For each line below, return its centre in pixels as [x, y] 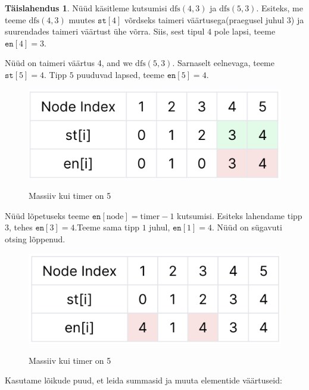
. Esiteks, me [280, 8]
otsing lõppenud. [35, 239]
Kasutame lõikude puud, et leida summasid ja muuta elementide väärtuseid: [143, 380]
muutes [82, 19]
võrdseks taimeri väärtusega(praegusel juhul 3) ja [214, 19]
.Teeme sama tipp [107, 227]
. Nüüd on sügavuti [247, 227]
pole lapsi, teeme [245, 31]
